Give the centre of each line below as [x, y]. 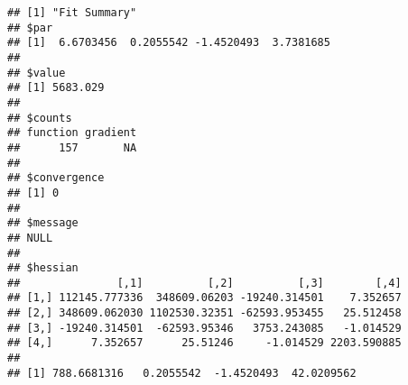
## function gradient [72, 133]
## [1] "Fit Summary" [72, 13]
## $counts [40, 118]
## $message [43, 223]
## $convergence [56, 178]
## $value [37, 73]
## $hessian [43, 268]
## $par [30, 27]
